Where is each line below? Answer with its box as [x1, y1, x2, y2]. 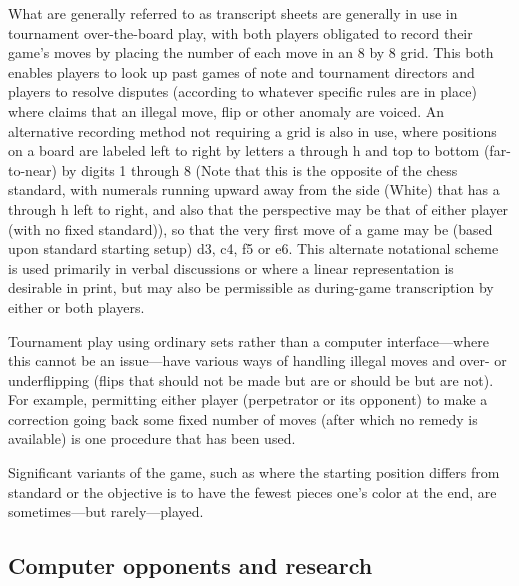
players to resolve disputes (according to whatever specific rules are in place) [8, 81, 477, 102]
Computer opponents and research [8, 550, 373, 581]
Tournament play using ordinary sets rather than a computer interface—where [8, 330, 489, 351]
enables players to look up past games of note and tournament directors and [8, 61, 475, 82]
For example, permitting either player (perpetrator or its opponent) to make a [8, 389, 488, 410]
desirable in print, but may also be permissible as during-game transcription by [8, 277, 494, 298]
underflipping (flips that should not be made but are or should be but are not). [8, 369, 494, 390]
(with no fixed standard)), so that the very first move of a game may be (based [8, 218, 493, 239]
